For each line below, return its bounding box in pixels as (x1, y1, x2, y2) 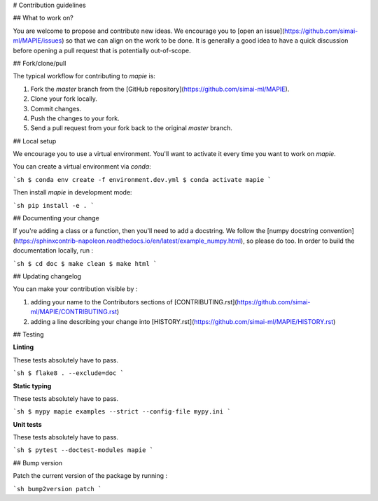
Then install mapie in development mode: (13, 188, 132, 197)
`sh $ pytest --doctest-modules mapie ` (13, 446, 154, 454)
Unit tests (13, 420, 42, 428)
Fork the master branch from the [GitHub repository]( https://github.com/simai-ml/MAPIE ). (30, 85, 290, 93)
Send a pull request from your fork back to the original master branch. (30, 124, 232, 132)
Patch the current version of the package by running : (13, 472, 168, 480)
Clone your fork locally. (30, 94, 98, 103)
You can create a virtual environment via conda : (13, 162, 151, 171)
